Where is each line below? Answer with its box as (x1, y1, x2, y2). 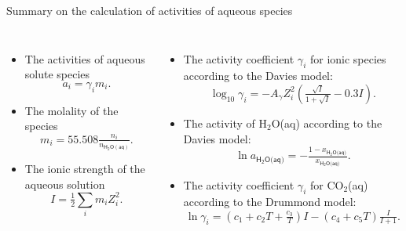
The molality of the (24, 102, 119, 118)
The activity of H (183, 114, 267, 131)
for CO (309, 176, 344, 193)
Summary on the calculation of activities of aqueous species (6, 2, 293, 18)
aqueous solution (24, 175, 105, 192)
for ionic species (309, 50, 386, 67)
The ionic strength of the (24, 161, 145, 177)
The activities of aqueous (24, 50, 145, 67)
